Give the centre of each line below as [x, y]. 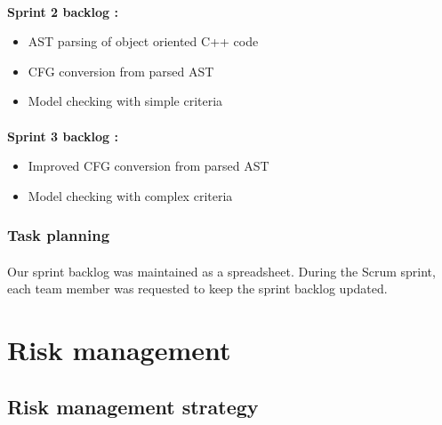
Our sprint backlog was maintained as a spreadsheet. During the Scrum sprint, [221, 271]
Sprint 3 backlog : [63, 136]
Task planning [59, 235]
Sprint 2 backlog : [63, 11]
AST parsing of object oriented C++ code [143, 41]
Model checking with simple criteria [125, 101]
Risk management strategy [133, 406]
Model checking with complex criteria [130, 195]
